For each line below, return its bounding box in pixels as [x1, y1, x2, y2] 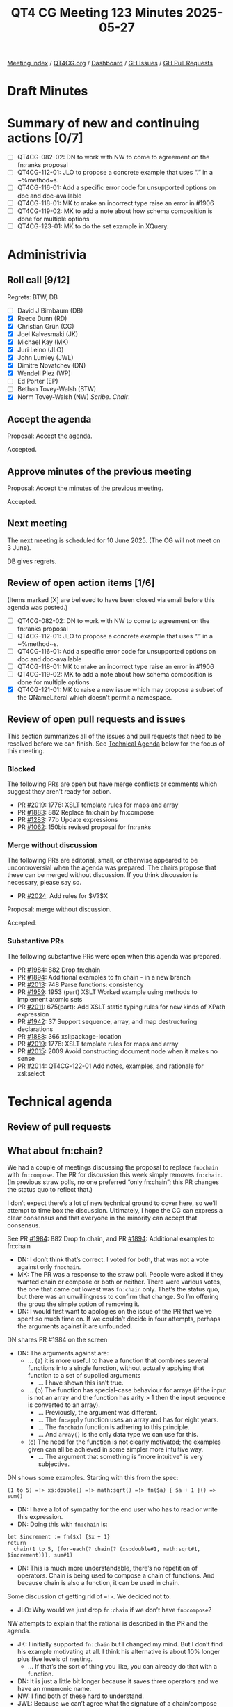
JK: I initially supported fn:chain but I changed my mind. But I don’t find [17, 1640, 223, 1649]
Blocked [7, 764, 36, 773]
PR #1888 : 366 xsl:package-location [17, 1032, 122, 1040]
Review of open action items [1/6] [7, 577, 155, 589]
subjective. [38, 1460, 70, 1468]
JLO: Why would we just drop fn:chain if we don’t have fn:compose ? [17, 1606, 212, 1614]
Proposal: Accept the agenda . [7, 432, 93, 440]
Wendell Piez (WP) [17, 369, 71, 377]
